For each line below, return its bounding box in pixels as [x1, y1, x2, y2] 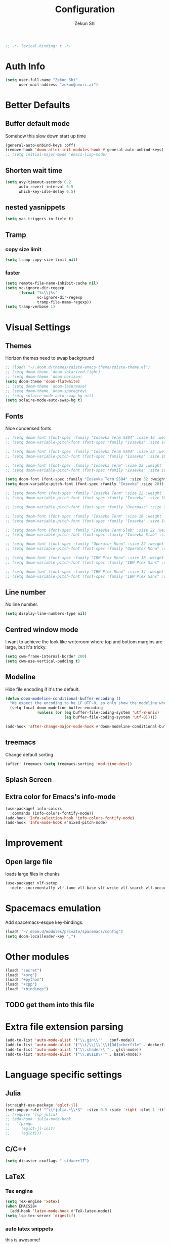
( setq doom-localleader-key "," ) [5, 934, 76, 939]
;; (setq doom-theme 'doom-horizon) [5, 374, 82, 379]
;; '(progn [5, 1121, 33, 1127]
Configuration [55, 4, 115, 15]
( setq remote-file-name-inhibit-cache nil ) [5, 281, 99, 286]
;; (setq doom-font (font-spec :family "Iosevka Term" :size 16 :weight [5, 513, 162, 519]
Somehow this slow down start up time [5, 133, 86, 139]
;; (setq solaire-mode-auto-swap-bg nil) [5, 393, 94, 398]
